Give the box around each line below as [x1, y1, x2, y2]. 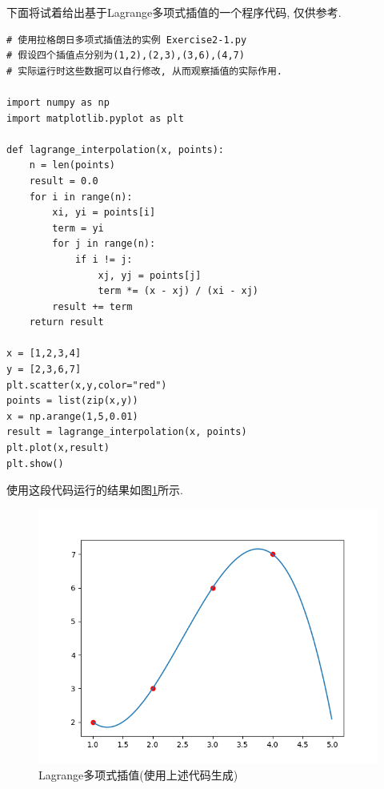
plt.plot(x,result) [6, 442, 110, 454]
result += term [52, 300, 133, 312]
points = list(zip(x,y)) [6, 395, 138, 407]
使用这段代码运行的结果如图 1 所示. [6, 481, 183, 498]
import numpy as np [6, 96, 110, 108]
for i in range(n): [29, 191, 133, 203]
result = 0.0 [29, 175, 98, 187]
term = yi [52, 222, 104, 234]
